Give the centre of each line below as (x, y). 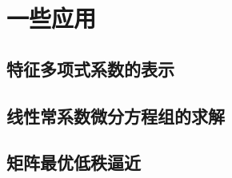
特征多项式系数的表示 (90, 68)
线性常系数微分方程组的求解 (116, 115)
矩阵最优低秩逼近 (74, 162)
